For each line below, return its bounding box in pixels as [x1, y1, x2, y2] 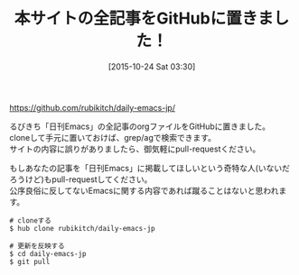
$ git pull [9, 257, 51, 266]
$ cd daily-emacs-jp [9, 249, 88, 258]
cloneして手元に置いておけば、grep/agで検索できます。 [9, 132, 217, 142]
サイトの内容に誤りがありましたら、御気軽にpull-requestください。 [9, 143, 261, 154]
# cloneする [9, 215, 51, 225]
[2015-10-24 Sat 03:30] [107, 60, 196, 72]
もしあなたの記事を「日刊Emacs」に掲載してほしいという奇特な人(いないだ [9, 162, 291, 173]
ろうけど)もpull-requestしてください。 [9, 173, 153, 185]
